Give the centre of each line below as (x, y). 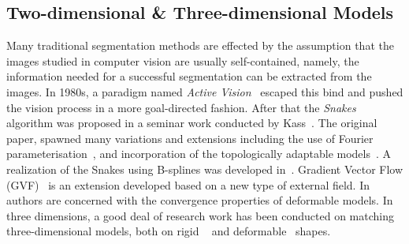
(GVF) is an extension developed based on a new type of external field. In (188, 184)
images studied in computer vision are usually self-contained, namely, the (183, 60)
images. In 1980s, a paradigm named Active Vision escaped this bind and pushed (205, 91)
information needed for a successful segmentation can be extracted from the (189, 76)
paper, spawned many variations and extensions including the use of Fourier (190, 138)
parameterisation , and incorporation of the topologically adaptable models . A (199, 154)
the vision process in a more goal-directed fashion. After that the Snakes (181, 107)
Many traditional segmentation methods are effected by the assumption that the (200, 45)
